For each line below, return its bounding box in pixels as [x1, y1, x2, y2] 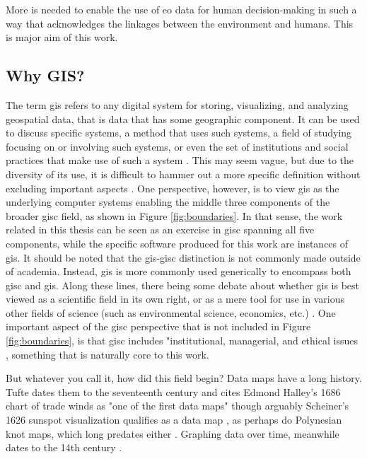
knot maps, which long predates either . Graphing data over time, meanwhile [6, 426, 339, 441]
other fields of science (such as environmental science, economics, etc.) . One [6, 305, 336, 320]
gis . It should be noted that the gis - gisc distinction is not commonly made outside [6, 250, 361, 265]
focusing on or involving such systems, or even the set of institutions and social [6, 139, 349, 153]
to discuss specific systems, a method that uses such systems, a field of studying [6, 125, 352, 140]
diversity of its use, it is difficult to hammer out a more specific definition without [6, 166, 361, 181]
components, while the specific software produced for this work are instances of [6, 236, 349, 250]
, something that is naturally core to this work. [6, 347, 209, 361]
